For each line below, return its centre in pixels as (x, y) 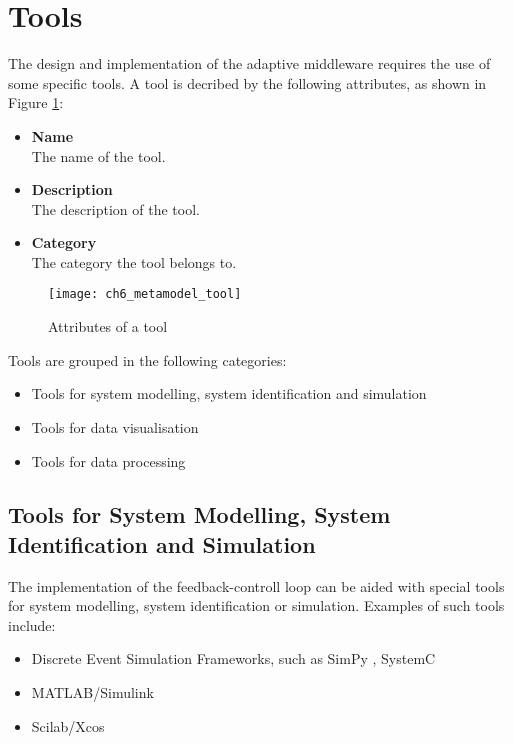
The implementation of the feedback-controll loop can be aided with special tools (256, 585)
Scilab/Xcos (68, 725)
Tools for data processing (108, 460)
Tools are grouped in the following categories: (147, 359)
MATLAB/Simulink (92, 692)
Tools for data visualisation (115, 426)
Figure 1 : (36, 102)
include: (32, 624)
